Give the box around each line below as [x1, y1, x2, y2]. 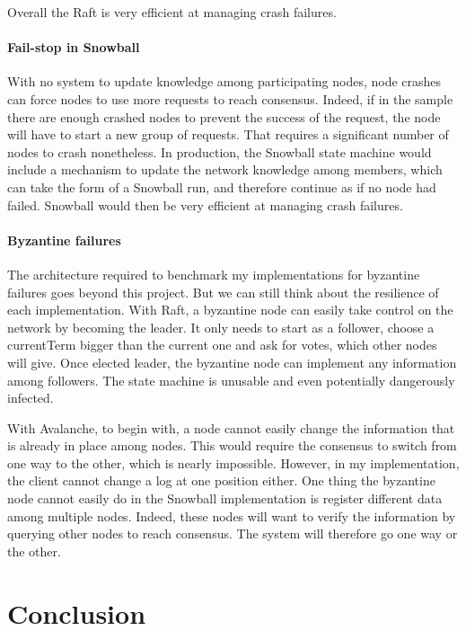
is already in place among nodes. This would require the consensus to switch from [7, 436, 457, 455]
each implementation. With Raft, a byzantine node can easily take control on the [7, 300, 453, 319]
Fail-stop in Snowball [7, 38, 140, 57]
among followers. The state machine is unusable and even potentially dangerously [7, 370, 455, 389]
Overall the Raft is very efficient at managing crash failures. [7, 3, 337, 21]
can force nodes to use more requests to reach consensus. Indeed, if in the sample [7, 89, 453, 108]
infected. [7, 388, 54, 407]
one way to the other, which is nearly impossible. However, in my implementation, [7, 453, 460, 472]
